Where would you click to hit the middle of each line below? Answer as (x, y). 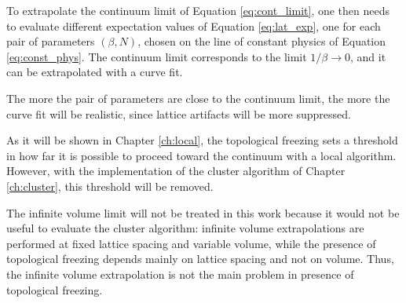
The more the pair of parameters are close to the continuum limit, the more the (198, 98)
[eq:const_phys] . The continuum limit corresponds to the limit (157, 56)
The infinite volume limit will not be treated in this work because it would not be (203, 212)
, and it (368, 56)
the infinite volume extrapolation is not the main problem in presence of (180, 274)
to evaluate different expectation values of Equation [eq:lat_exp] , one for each (194, 26)
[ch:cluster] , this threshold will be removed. (110, 186)
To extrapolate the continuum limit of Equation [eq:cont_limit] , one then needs (198, 10)
